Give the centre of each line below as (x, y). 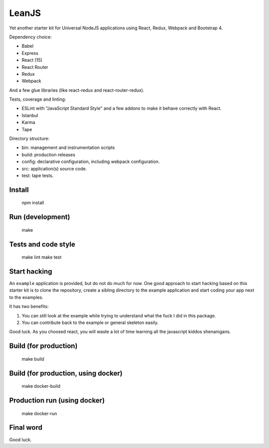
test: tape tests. (38, 175)
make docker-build (41, 386)
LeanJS (25, 13)
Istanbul (30, 115)
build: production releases (49, 154)
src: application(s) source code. (54, 168)
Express (30, 53)
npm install (33, 203)
